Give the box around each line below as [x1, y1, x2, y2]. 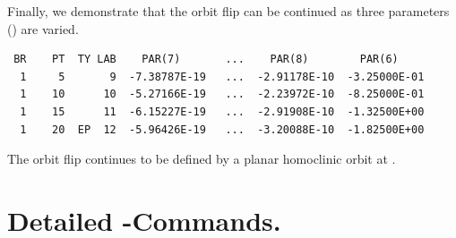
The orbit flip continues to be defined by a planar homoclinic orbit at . [7, 149, 396, 168]
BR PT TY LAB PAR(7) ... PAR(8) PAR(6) [13, 53, 399, 66]
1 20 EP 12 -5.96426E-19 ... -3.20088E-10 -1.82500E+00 [20, 123, 425, 136]
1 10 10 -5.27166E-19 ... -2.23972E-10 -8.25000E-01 [20, 88, 425, 101]
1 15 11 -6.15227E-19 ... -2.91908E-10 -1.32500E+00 [20, 105, 425, 118]
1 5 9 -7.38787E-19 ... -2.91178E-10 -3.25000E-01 [20, 70, 425, 83]
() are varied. [7, 19, 79, 38]
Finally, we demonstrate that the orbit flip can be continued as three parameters [7, 2, 450, 20]
